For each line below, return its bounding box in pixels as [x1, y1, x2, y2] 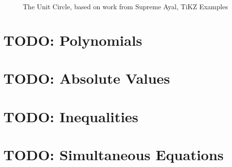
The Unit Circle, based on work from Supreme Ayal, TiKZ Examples [23, 1, 228, 11]
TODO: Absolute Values [3, 68, 170, 88]
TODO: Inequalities [3, 106, 139, 126]
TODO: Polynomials [3, 30, 143, 50]
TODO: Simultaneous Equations [3, 144, 224, 164]
